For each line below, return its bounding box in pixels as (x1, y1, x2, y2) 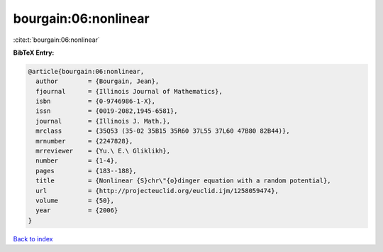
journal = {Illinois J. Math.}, (35, 117, 170, 125)
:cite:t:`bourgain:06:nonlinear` (13, 35, 101, 44)
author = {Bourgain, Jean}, (35, 77, 160, 85)
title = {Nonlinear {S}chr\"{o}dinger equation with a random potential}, (35, 177, 331, 185)
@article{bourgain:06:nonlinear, (28, 67, 145, 75)
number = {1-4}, (35, 157, 118, 165)
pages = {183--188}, (35, 167, 138, 175)
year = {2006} (35, 207, 118, 214)
